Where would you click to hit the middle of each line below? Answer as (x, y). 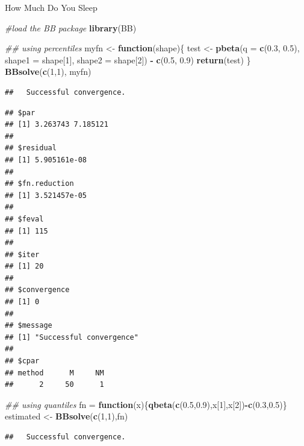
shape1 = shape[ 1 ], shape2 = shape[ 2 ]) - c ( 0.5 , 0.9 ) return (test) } (128, 59)
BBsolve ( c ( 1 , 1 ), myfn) (48, 72)
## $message (29, 326)
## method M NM (54, 373)
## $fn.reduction (39, 184)
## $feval (24, 219)
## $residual (31, 148)
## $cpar (22, 361)
